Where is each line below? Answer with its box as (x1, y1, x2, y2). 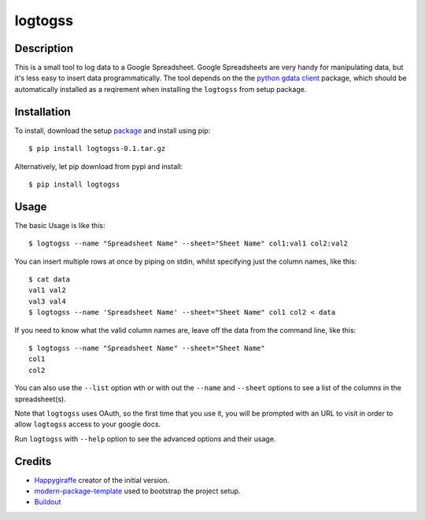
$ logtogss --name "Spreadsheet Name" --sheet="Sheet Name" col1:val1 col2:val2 (28, 239, 349, 248)
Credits (14, 455, 52, 468)
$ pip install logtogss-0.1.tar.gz (28, 144, 166, 153)
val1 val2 (28, 286, 66, 295)
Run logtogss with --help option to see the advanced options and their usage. (14, 433, 276, 444)
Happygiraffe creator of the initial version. (34, 475, 169, 485)
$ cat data (28, 275, 71, 283)
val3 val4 (28, 297, 66, 306)
